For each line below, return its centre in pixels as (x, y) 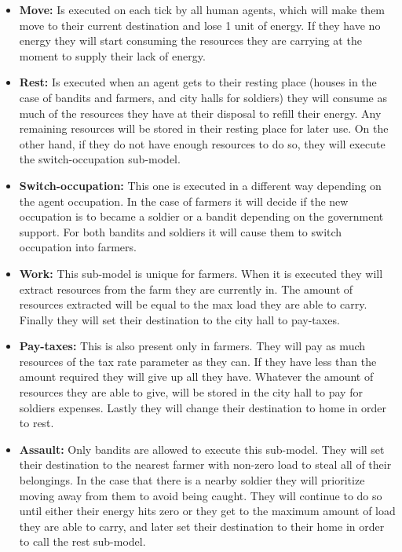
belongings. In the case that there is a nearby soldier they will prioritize (192, 480)
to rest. (37, 423)
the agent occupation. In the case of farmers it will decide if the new (184, 201)
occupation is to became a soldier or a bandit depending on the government (201, 216)
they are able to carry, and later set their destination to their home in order (202, 526)
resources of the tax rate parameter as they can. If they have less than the (198, 361)
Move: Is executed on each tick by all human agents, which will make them (202, 9)
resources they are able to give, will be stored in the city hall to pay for (191, 392)
